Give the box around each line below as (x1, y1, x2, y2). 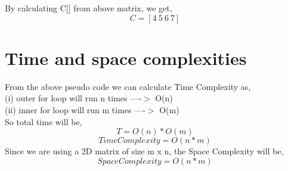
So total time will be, (5, 115, 82, 128)
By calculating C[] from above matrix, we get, (5, 2, 172, 14)
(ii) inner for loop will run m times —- (5, 103, 145, 116)
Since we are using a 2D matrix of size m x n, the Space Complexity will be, (5, 145, 284, 157)
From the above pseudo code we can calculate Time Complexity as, (5, 80, 251, 92)
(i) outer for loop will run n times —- (5, 92, 141, 104)
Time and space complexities (5, 45, 247, 70)
